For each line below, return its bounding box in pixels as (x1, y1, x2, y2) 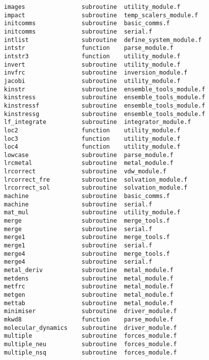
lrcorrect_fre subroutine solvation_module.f (4, 176, 188, 183)
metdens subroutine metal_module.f (4, 275, 174, 282)
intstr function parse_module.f (4, 44, 174, 52)
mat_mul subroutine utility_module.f (4, 209, 180, 216)
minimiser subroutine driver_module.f (4, 308, 177, 315)
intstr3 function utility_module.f (4, 52, 180, 60)
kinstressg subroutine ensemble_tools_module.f (4, 110, 206, 118)
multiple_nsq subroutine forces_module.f (4, 349, 177, 356)
